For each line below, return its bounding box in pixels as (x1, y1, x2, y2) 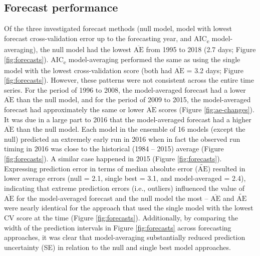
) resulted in (207, 163, 245, 173)
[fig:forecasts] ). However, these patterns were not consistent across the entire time (4, 75, 254, 85)
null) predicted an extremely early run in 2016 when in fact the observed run (4, 133, 240, 144)
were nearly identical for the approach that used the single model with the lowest (4, 202, 253, 213)
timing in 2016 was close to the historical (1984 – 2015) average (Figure (4, 143, 224, 154)
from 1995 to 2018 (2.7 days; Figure (146, 44, 256, 54)
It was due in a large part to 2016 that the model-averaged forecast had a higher (4, 114, 251, 124)
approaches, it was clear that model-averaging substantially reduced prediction (4, 232, 245, 242)
